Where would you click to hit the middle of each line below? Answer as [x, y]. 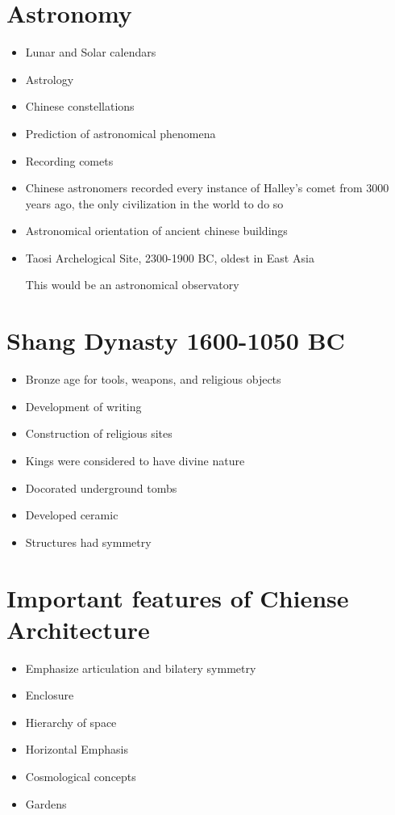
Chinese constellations [80, 106]
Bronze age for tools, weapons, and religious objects [153, 379]
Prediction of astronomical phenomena [121, 133]
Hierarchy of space [71, 722]
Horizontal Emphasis [77, 749]
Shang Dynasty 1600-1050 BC [176, 340]
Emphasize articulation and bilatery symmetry [141, 668]
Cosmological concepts [81, 777]
